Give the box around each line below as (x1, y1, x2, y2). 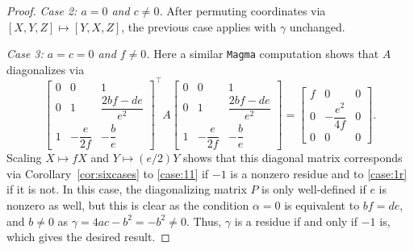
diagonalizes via (6, 60, 85, 77)
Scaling (6, 149, 42, 166)
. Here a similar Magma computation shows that (146, 45, 379, 62)
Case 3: (6, 45, 44, 62)
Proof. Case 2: (6, 2, 77, 19)
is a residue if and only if (234, 212, 358, 229)
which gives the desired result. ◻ (6, 228, 170, 245)
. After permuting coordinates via (159, 2, 326, 19)
